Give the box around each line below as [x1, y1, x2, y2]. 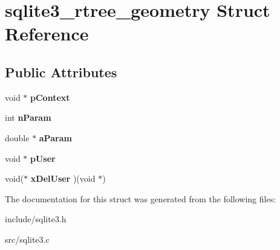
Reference [5, 21, 89, 46]
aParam [39, 131, 72, 144]
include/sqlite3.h [5, 213, 67, 225]
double [5, 131, 30, 144]
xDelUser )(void [30, 172, 96, 185]
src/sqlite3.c [5, 232, 50, 245]
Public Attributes [5, 62, 117, 81]
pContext [30, 91, 70, 103]
